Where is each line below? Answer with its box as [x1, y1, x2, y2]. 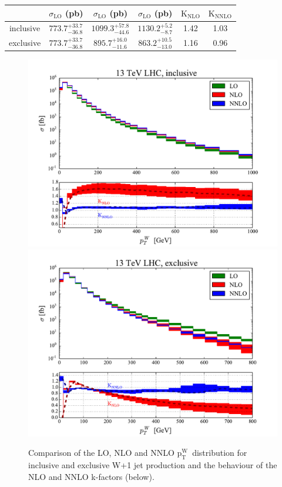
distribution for [192, 446, 247, 459]
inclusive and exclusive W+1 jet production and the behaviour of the [28, 459, 277, 471]
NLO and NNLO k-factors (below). [28, 470, 155, 482]
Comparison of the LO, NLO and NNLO [28, 446, 174, 459]
